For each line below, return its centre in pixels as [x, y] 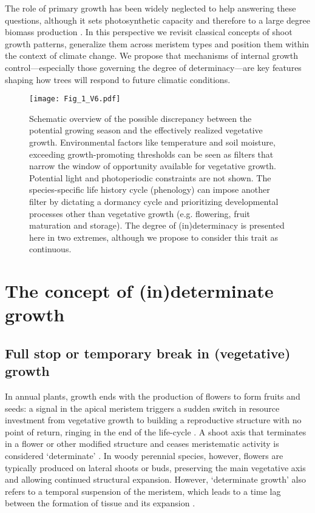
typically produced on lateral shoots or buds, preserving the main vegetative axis [155, 467]
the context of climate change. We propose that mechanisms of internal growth [151, 55]
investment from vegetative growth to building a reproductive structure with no [153, 420]
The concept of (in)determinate [139, 291]
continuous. [50, 249]
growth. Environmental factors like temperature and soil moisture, [152, 142]
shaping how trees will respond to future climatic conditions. [118, 79]
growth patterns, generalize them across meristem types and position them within [157, 43]
